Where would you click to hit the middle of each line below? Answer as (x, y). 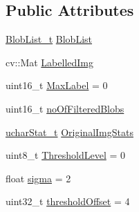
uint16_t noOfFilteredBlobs (65, 108)
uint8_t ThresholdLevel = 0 (65, 155)
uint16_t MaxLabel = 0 (57, 85)
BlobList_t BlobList (49, 39)
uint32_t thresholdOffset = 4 (68, 201)
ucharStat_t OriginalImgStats (69, 132)
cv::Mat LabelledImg (49, 62)
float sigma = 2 (38, 178)
